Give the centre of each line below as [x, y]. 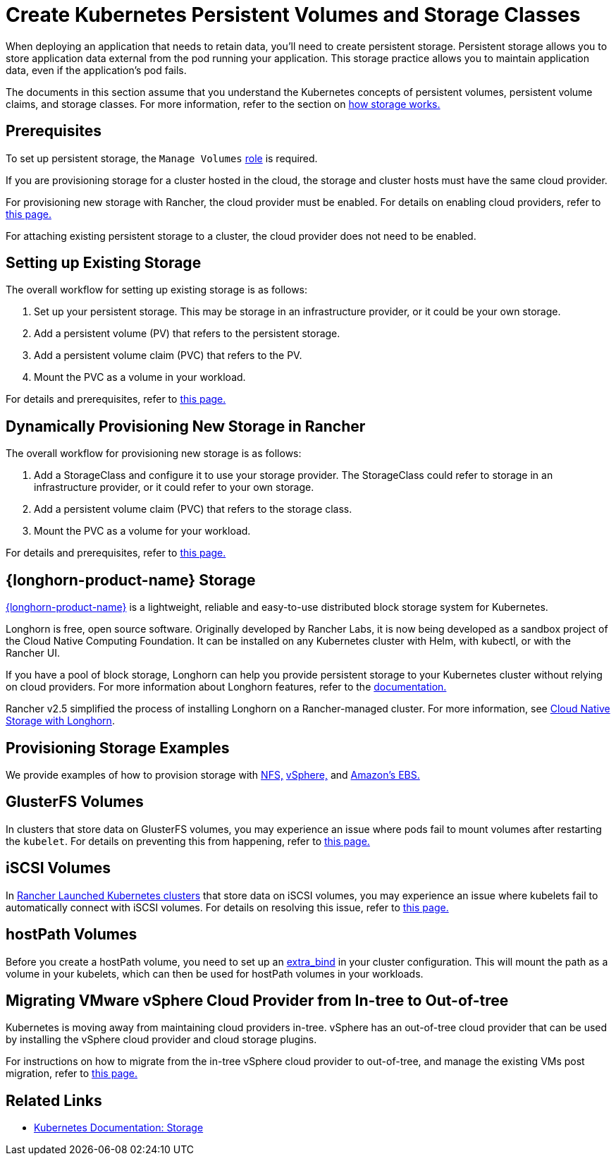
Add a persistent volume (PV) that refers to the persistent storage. [187, 334]
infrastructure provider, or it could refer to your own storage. [174, 487]
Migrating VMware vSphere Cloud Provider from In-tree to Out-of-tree [257, 1000]
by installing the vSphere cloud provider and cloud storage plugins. [161, 1040]
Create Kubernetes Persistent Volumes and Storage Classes [293, 15]
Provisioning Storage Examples [118, 748]
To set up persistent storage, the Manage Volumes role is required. [162, 158]
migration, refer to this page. [72, 1074]
